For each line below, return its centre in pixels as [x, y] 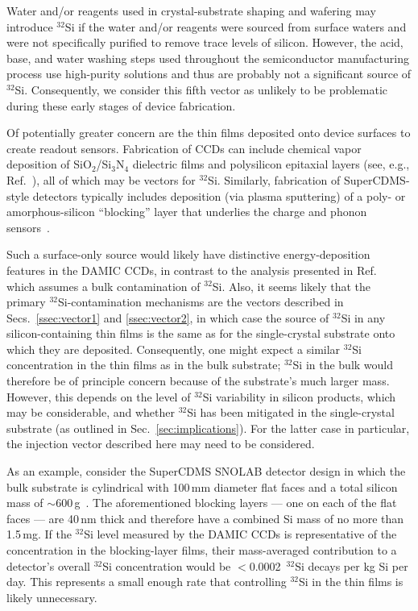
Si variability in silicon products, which [299, 396]
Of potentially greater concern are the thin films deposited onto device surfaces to [209, 133]
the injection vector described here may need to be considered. [161, 444]
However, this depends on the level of [99, 396]
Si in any [363, 317]
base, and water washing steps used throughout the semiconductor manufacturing [208, 58]
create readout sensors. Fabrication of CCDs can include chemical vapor [184, 148]
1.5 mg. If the [39, 534]
